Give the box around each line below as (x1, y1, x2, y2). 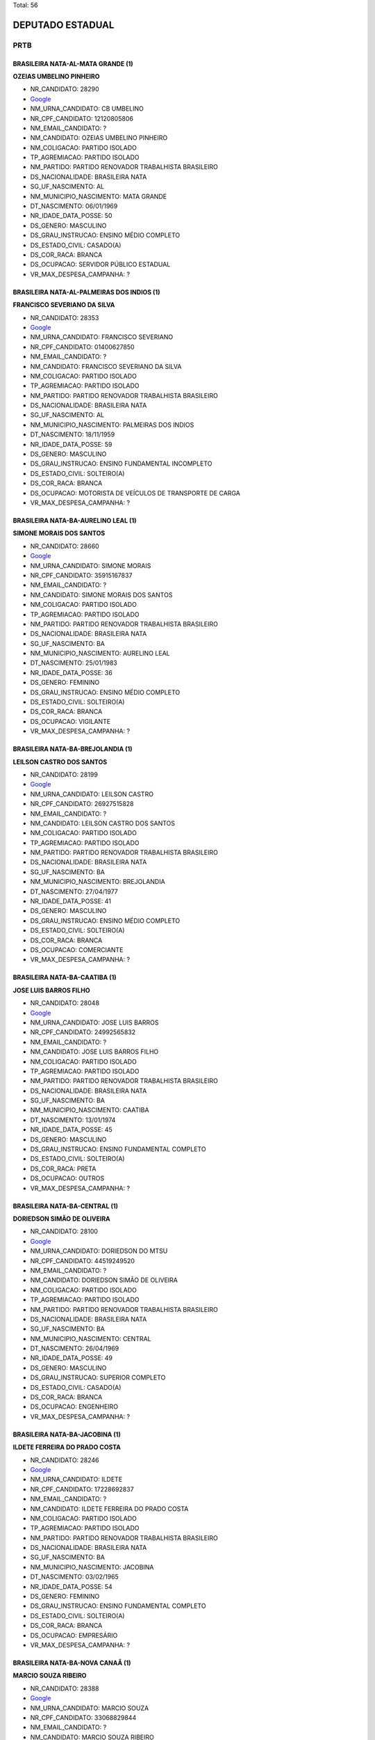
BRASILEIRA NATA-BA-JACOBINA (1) (12, 1430, 121, 1439)
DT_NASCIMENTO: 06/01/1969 (30, 202, 118, 210)
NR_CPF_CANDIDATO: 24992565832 (30, 1028, 135, 1036)
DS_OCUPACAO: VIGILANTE (30, 717, 111, 725)
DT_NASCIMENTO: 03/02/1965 (30, 1573, 119, 1581)
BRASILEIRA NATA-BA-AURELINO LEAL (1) (12, 516, 137, 525)
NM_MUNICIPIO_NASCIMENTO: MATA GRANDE (30, 192, 167, 200)
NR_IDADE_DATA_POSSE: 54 (30, 1582, 112, 1590)
